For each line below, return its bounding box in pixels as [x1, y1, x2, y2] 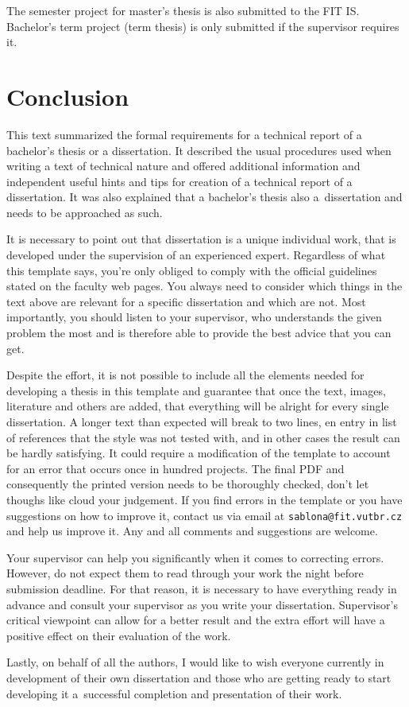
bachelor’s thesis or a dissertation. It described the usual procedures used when [6, 142, 392, 158]
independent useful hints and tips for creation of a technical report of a [6, 173, 353, 189]
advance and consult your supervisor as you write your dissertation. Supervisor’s [6, 596, 398, 612]
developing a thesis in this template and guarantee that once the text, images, [6, 382, 386, 398]
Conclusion [6, 80, 129, 112]
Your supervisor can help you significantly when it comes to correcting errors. [6, 549, 384, 565]
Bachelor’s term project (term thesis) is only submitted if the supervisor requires [6, 17, 399, 34]
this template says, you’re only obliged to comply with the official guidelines [6, 262, 377, 278]
